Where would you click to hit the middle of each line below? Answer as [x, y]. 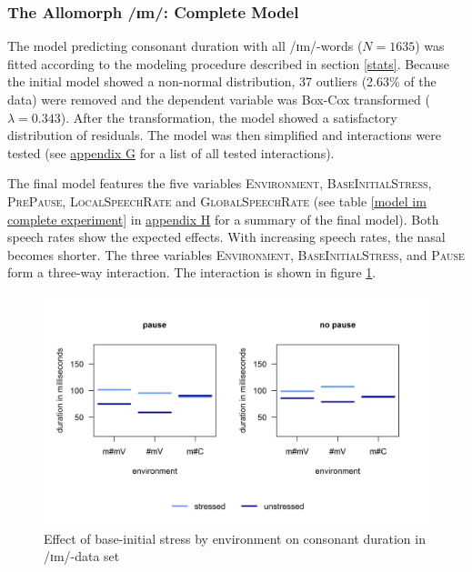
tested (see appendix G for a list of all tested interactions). [171, 152]
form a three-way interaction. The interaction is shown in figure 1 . [192, 272]
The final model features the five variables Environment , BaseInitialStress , [220, 183]
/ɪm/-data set [82, 556]
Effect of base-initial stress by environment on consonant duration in [235, 538]
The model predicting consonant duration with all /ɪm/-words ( [185, 46]
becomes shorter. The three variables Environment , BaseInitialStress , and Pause [236, 254]
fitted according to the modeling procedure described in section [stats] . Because [229, 63]
